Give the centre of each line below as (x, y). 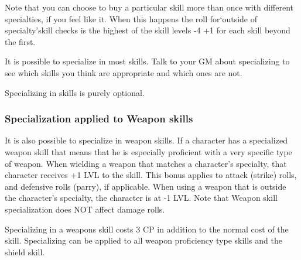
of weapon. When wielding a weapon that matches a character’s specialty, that (146, 163)
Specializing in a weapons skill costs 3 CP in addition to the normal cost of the (147, 229)
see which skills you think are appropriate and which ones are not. (124, 72)
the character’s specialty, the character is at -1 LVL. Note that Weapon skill (141, 198)
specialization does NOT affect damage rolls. (85, 209)
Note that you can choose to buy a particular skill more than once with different (149, 7)
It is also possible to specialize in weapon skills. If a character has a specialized (146, 140)
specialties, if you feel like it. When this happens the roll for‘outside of (131, 18)
